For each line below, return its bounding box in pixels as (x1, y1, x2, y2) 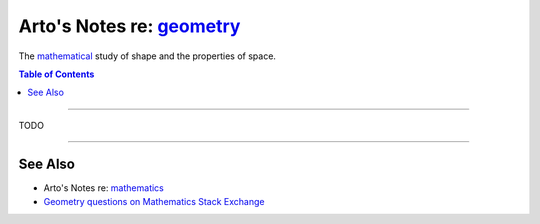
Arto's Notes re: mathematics (43, 181, 164, 194)
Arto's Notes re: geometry (18, 15, 241, 37)
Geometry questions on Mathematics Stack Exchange (43, 196, 265, 208)
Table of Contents (18, 68, 95, 80)
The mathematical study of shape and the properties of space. (18, 50, 277, 62)
